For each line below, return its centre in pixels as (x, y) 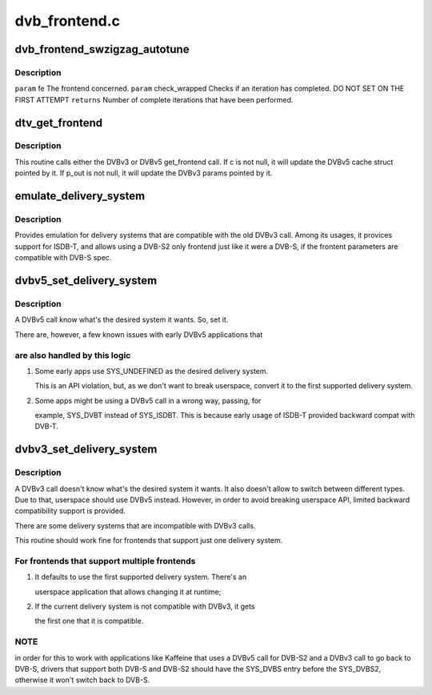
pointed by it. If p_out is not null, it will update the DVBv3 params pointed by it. (144, 173)
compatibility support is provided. (70, 511)
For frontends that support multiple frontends (105, 560)
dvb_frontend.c (67, 21)
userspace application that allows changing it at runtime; (128, 592)
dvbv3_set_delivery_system (86, 450)
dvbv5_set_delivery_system (86, 281)
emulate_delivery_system (80, 196)
